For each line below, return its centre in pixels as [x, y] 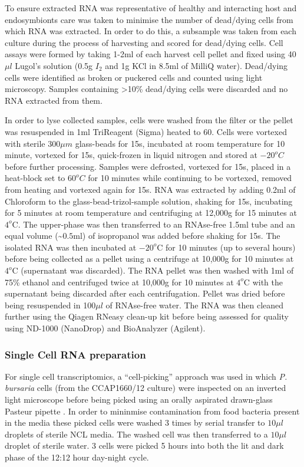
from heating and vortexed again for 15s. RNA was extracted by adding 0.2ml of [150, 189]
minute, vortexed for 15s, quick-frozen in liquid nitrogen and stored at [131, 155]
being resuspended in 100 [50, 305]
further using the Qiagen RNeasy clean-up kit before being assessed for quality [147, 316]
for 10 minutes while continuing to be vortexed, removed [190, 178]
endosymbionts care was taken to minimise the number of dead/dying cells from [149, 19]
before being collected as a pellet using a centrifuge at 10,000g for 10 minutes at [149, 259]
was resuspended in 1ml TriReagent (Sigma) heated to [103, 131]
